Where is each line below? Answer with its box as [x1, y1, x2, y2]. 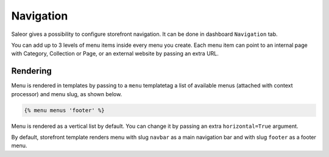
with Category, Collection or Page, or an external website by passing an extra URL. [11, 50, 219, 57]
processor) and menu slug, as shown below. [11, 90, 122, 97]
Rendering [11, 66, 52, 76]
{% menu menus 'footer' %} [24, 106, 105, 114]
